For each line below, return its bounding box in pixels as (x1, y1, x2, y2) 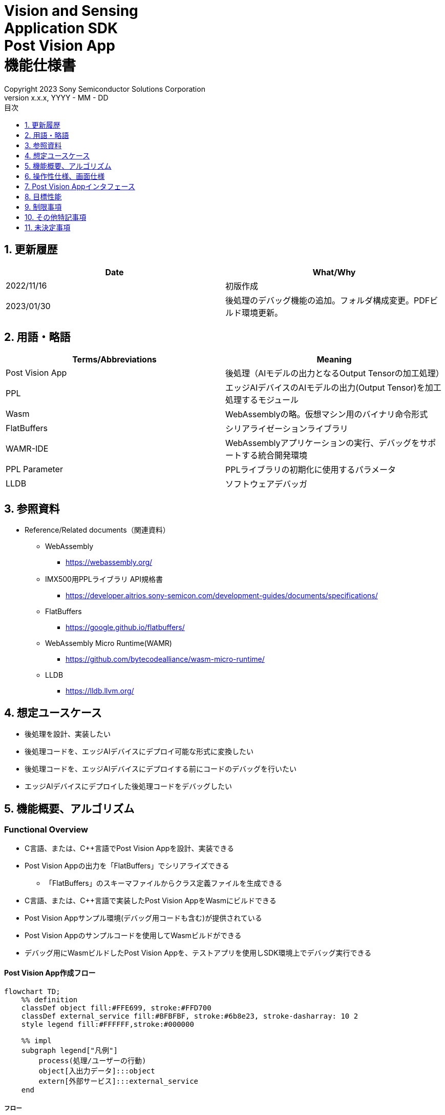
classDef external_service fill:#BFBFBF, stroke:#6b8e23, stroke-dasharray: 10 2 (21, 1011, 358, 1020)
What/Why (312, 267, 356, 277)
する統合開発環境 (242, 450, 308, 461)
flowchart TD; (4, 987, 60, 996)
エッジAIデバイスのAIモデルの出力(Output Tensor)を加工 (225, 382, 441, 393)
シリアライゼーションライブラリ (225, 423, 348, 434)
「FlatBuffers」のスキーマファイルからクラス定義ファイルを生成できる (45, 879, 283, 888)
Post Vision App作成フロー (4, 968, 96, 977)
